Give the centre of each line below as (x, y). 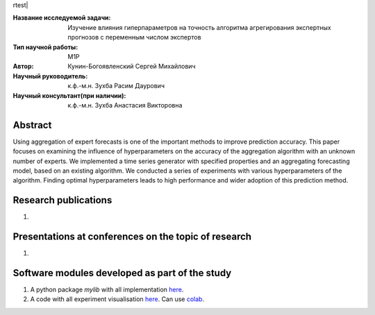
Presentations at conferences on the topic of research (132, 237)
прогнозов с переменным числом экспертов (134, 37)
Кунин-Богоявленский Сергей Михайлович (132, 67)
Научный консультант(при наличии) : (69, 95)
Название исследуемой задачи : (62, 18)
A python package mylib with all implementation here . (107, 290)
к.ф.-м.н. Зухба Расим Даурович (116, 86)
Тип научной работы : (45, 47)
